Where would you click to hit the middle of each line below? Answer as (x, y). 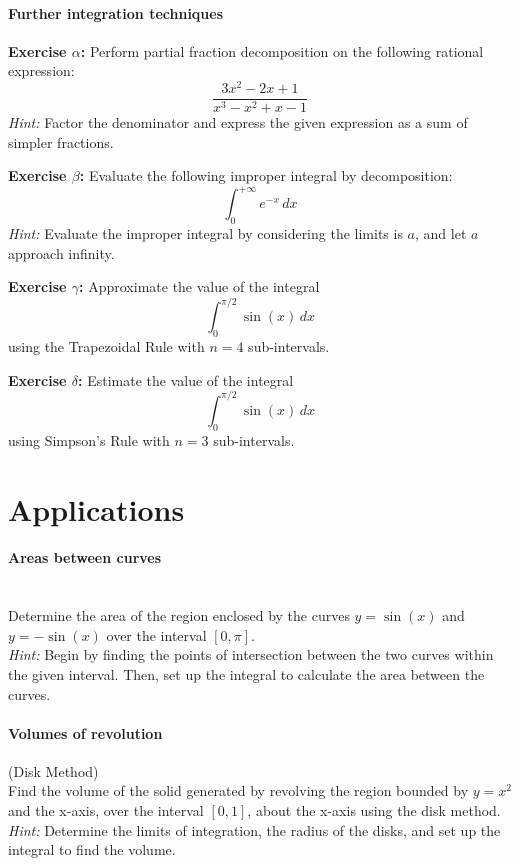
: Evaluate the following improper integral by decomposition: (266, 175)
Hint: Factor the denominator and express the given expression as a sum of (238, 122)
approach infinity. (61, 252)
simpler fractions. (61, 141)
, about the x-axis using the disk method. (374, 810)
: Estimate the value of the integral (186, 379)
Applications (96, 508)
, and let (441, 233)
